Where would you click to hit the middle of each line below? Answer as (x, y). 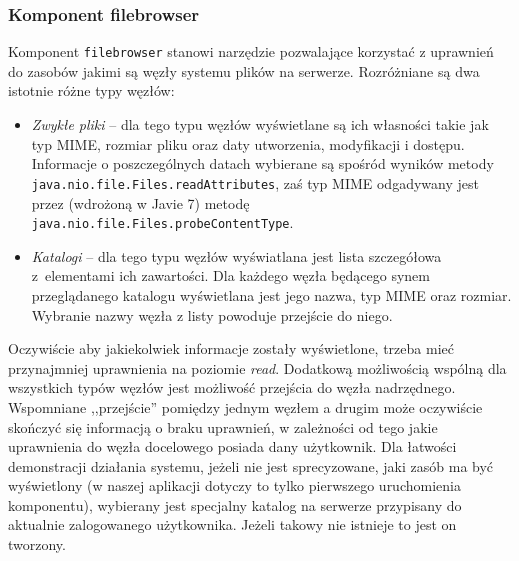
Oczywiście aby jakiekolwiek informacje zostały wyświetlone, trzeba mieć (231, 348)
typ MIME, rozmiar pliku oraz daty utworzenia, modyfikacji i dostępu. (248, 143)
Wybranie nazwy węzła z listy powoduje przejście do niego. (212, 314)
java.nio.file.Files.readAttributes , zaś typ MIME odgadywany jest (255, 182)
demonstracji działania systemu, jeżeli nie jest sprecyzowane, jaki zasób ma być (251, 465)
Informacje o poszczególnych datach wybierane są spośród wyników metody (262, 163)
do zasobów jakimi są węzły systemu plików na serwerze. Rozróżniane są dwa (244, 70)
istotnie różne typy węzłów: (91, 90)
